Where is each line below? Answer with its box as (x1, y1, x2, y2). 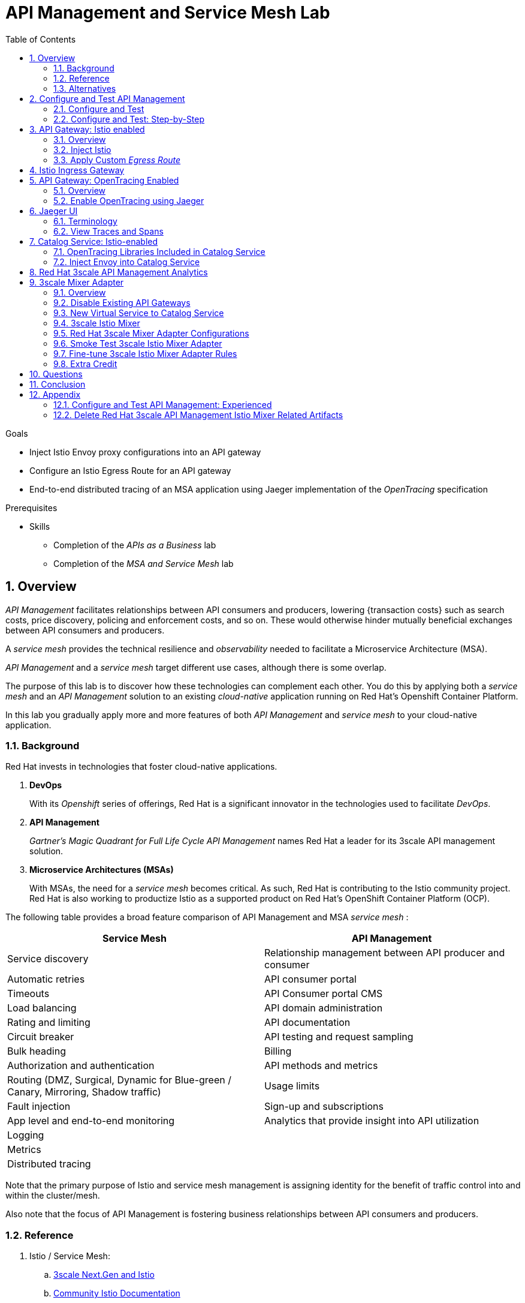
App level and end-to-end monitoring (7, 1115, 175, 1127)
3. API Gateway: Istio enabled (29, 124, 145, 134)
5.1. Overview (53, 185, 105, 196)
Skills (29, 521, 50, 532)
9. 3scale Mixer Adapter (29, 277, 124, 287)
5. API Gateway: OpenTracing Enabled (29, 175, 179, 185)
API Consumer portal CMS (264, 987, 383, 1000)
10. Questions (29, 368, 83, 379)
